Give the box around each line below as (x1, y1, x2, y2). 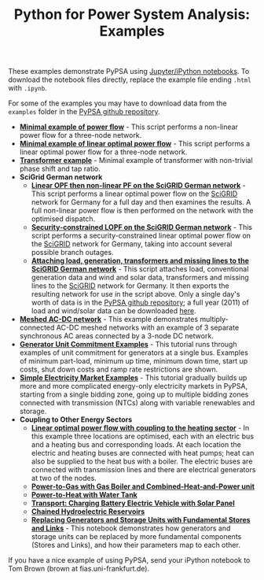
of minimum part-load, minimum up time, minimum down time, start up (19, 356, 248, 366)
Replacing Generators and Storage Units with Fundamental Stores (31, 515, 251, 525)
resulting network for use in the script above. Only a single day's (31, 290, 240, 299)
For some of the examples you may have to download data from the (8, 98, 227, 108)
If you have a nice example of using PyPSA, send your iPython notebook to (8, 556, 251, 565)
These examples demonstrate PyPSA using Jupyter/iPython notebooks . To (8, 67, 250, 76)
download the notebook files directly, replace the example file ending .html (8, 75, 251, 84)
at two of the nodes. (31, 474, 97, 483)
